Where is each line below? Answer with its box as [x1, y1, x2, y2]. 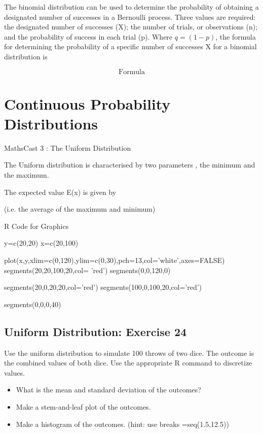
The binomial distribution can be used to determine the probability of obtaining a [4, 2, 259, 12]
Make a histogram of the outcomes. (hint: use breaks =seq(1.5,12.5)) [16, 418, 229, 429]
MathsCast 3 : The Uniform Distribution [4, 142, 131, 153]
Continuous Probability [4, 93, 171, 114]
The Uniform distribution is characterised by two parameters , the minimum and [4, 159, 255, 170]
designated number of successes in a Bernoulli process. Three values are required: [4, 11, 256, 22]
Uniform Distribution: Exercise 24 [4, 323, 187, 339]
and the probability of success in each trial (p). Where [4, 31, 173, 42]
